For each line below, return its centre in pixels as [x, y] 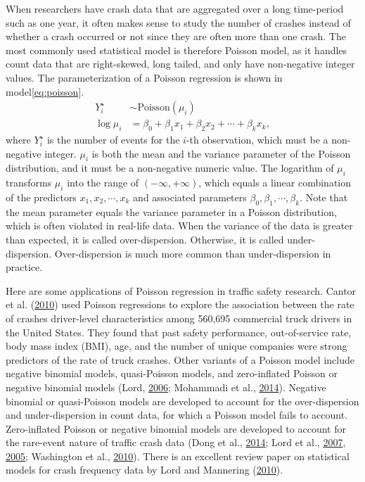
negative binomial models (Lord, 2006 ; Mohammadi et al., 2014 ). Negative [166, 387]
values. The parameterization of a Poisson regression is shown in [144, 77]
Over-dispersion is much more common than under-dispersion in [193, 253]
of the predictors [41, 197]
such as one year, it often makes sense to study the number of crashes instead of [178, 22]
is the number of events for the [113, 140]
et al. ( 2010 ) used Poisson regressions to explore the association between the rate [180, 304]
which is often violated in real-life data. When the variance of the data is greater [179, 226]
